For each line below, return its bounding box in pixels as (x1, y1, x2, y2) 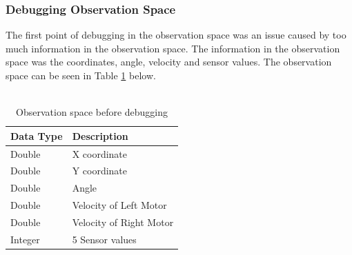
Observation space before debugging (16, 105, 168, 119)
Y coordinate (72, 163, 128, 178)
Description (72, 128, 128, 143)
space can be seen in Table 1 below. (6, 68, 156, 82)
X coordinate (72, 146, 128, 161)
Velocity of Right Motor (72, 215, 174, 229)
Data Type (10, 128, 63, 143)
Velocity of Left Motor (72, 198, 167, 212)
